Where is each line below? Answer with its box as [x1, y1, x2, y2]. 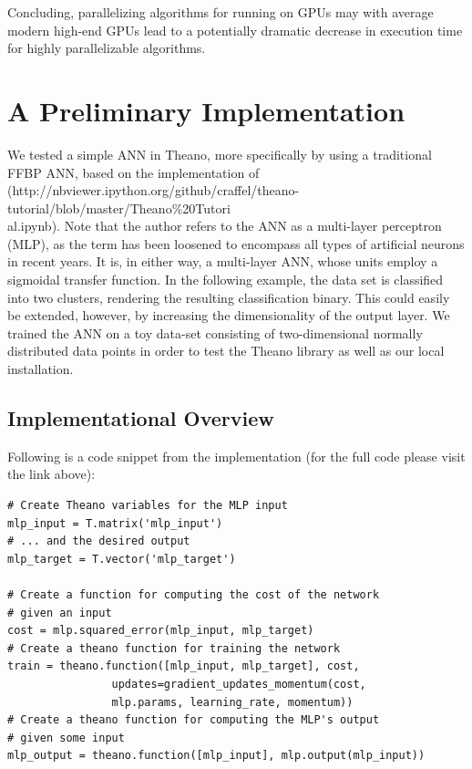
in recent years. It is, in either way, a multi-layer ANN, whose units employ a [7, 252, 438, 271]
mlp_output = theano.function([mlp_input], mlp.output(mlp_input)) [7, 749, 426, 763]
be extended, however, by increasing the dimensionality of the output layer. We [7, 306, 450, 325]
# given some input [7, 731, 125, 744]
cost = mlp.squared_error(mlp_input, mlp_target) [7, 624, 314, 638]
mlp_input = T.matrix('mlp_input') [7, 516, 223, 530]
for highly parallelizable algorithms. [7, 38, 206, 57]
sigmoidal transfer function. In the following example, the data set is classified [7, 270, 444, 289]
